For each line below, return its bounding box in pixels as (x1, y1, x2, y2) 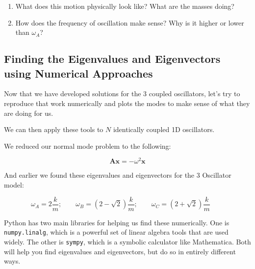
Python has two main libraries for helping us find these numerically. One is (4, 217, 229, 227)
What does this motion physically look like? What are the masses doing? (15, 1, 234, 11)
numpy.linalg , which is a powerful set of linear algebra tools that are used (4, 227, 229, 237)
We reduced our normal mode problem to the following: (4, 140, 171, 151)
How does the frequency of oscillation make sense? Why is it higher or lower (15, 17, 244, 27)
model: (4, 180, 24, 190)
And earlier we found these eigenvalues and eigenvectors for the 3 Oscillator (4, 170, 231, 180)
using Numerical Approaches (4, 65, 153, 81)
